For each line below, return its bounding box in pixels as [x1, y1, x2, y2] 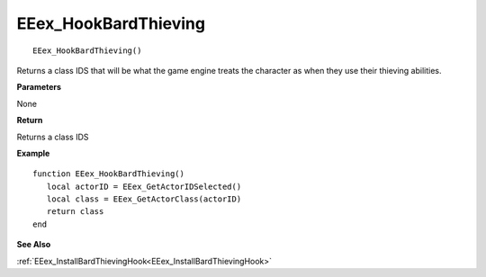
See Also [16, 239, 51, 250]
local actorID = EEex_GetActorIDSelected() [46, 181, 242, 192]
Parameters [16, 82, 62, 93]
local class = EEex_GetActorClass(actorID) [46, 194, 242, 204]
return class [46, 207, 104, 217]
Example [16, 147, 50, 158]
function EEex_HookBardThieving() [32, 169, 184, 179]
